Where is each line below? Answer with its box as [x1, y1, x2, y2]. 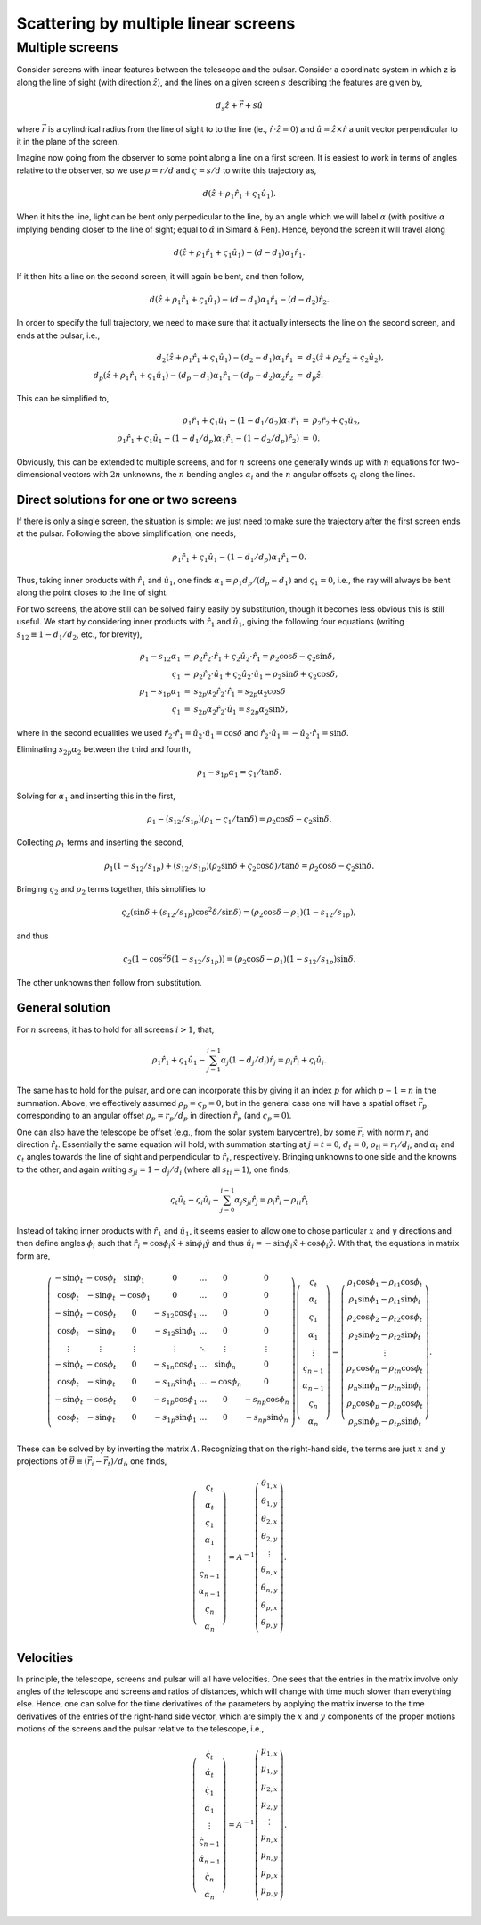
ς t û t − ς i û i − [169, 1194, 220, 1207]
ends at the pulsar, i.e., [16, 330, 101, 341]
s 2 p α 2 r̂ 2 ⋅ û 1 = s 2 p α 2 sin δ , [193, 705, 289, 716]
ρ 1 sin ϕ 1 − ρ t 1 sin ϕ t [348, 1294, 421, 1307]
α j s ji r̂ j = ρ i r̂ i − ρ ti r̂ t [234, 1194, 309, 1207]
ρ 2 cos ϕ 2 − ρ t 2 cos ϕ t [347, 1312, 423, 1324]
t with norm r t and [361, 1127, 429, 1139]
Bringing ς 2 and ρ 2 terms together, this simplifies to [16, 884, 207, 896]
